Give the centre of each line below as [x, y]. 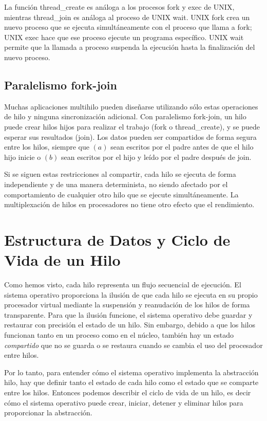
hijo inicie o [23, 157]
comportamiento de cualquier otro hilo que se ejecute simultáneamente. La [121, 194]
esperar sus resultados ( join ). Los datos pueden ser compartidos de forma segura [130, 136]
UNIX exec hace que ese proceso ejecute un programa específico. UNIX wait [124, 37]
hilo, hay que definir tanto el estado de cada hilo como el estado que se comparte [131, 382]
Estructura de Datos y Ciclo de [117, 239]
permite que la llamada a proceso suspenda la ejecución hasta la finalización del [130, 47]
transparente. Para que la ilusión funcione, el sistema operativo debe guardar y [128, 314]
